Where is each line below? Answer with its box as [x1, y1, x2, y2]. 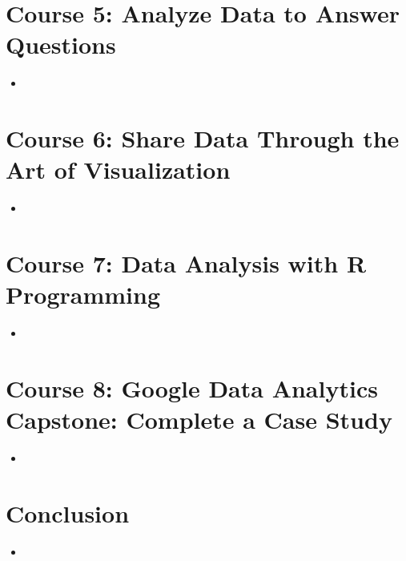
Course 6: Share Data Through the [6, 122, 400, 155]
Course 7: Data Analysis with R [6, 247, 367, 279]
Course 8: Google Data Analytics [6, 371, 378, 404]
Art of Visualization [6, 153, 231, 186]
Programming [6, 278, 160, 311]
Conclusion [6, 496, 130, 529]
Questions [6, 28, 116, 61]
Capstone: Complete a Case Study [6, 403, 392, 436]
